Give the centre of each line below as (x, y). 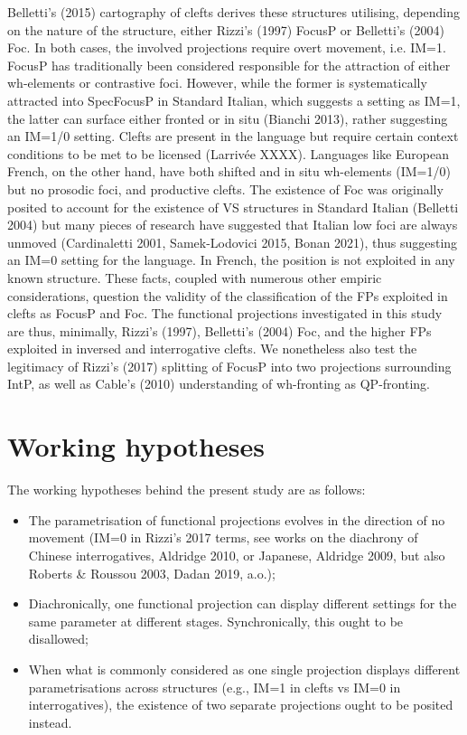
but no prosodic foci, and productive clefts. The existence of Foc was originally (225, 188)
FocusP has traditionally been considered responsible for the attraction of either (229, 65)
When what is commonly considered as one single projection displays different (244, 669)
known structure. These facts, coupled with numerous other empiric (195, 277)
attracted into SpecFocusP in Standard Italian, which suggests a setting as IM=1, (234, 100)
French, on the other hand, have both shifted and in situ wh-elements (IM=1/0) (229, 171)
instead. (50, 722)
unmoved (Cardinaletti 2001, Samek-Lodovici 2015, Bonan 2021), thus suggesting (233, 242)
